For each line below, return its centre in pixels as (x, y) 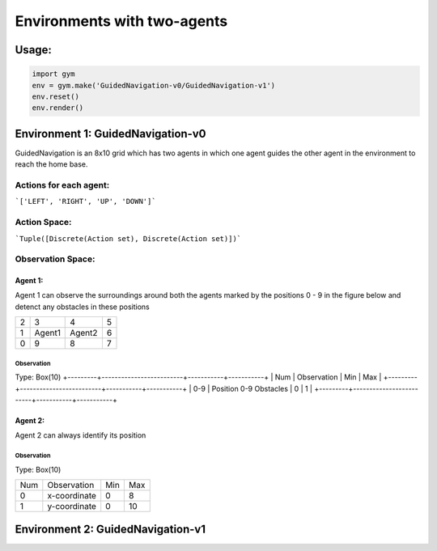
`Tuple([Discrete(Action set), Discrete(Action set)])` (128, 238)
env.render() (58, 108)
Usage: (34, 50)
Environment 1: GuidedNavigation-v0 (110, 134)
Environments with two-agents (121, 21)
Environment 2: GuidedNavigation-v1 (110, 529)
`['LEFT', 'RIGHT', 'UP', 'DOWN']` (86, 201)
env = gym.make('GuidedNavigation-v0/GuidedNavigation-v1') (154, 85)
